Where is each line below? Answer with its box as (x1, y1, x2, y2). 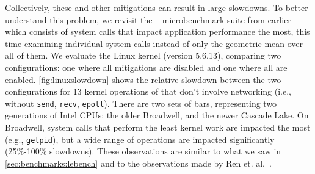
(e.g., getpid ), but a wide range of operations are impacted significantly (5, 132, 275, 145)
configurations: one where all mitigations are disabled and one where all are (5, 60, 288, 73)
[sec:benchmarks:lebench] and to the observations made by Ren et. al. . (5, 156, 272, 169)
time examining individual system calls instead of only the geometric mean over (5, 37, 303, 49)
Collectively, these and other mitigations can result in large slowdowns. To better (5, 1, 308, 13)
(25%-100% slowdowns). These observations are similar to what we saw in (5, 145, 281, 158)
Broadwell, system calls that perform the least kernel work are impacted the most (5, 121, 311, 133)
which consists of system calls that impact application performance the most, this (5, 25, 310, 38)
